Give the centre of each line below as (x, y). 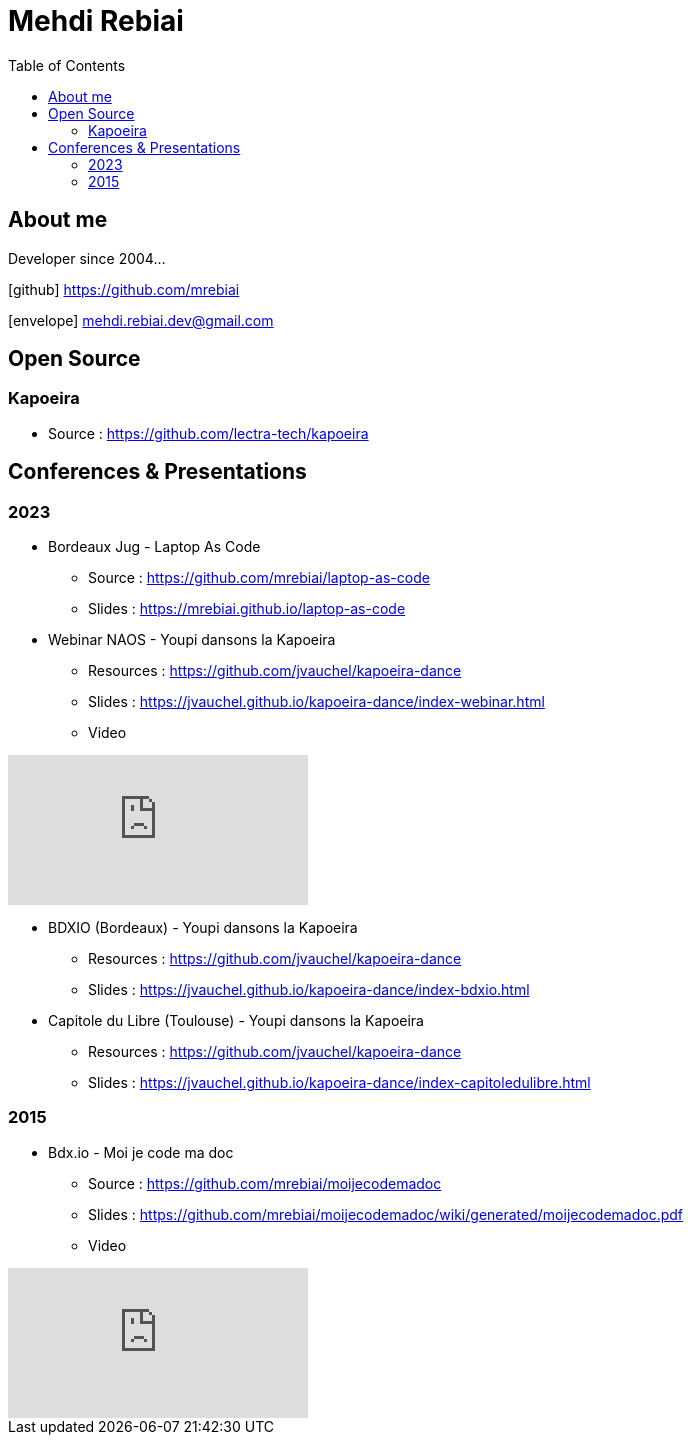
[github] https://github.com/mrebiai (124, 289)
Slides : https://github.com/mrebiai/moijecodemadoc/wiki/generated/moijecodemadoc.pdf (386, 1214)
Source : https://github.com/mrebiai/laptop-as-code (259, 578)
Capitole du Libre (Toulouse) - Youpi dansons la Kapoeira (236, 1021)
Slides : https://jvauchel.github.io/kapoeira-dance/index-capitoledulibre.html (339, 1083)
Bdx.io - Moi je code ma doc (141, 1152)
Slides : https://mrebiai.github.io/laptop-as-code (247, 609)
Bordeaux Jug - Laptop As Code (154, 547)
